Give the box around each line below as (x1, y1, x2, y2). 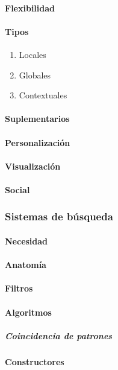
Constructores (5, 355, 64, 368)
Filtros (5, 282, 33, 295)
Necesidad (5, 234, 48, 247)
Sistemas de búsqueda (5, 209, 113, 224)
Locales (19, 48, 46, 60)
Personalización (5, 136, 70, 148)
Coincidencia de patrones (5, 329, 113, 342)
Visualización (5, 159, 61, 172)
